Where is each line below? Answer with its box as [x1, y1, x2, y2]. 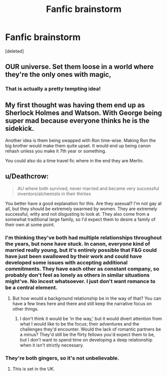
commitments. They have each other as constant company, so [5, 265, 160, 272]
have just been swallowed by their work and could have [5, 253, 142, 260]
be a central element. [5, 284, 58, 291]
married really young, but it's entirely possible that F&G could [5, 246, 157, 253]
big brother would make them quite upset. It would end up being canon [5, 143, 151, 149]
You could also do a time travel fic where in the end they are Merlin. [5, 158, 144, 164]
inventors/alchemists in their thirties [17, 191, 91, 197]
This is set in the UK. [12, 366, 55, 372]
